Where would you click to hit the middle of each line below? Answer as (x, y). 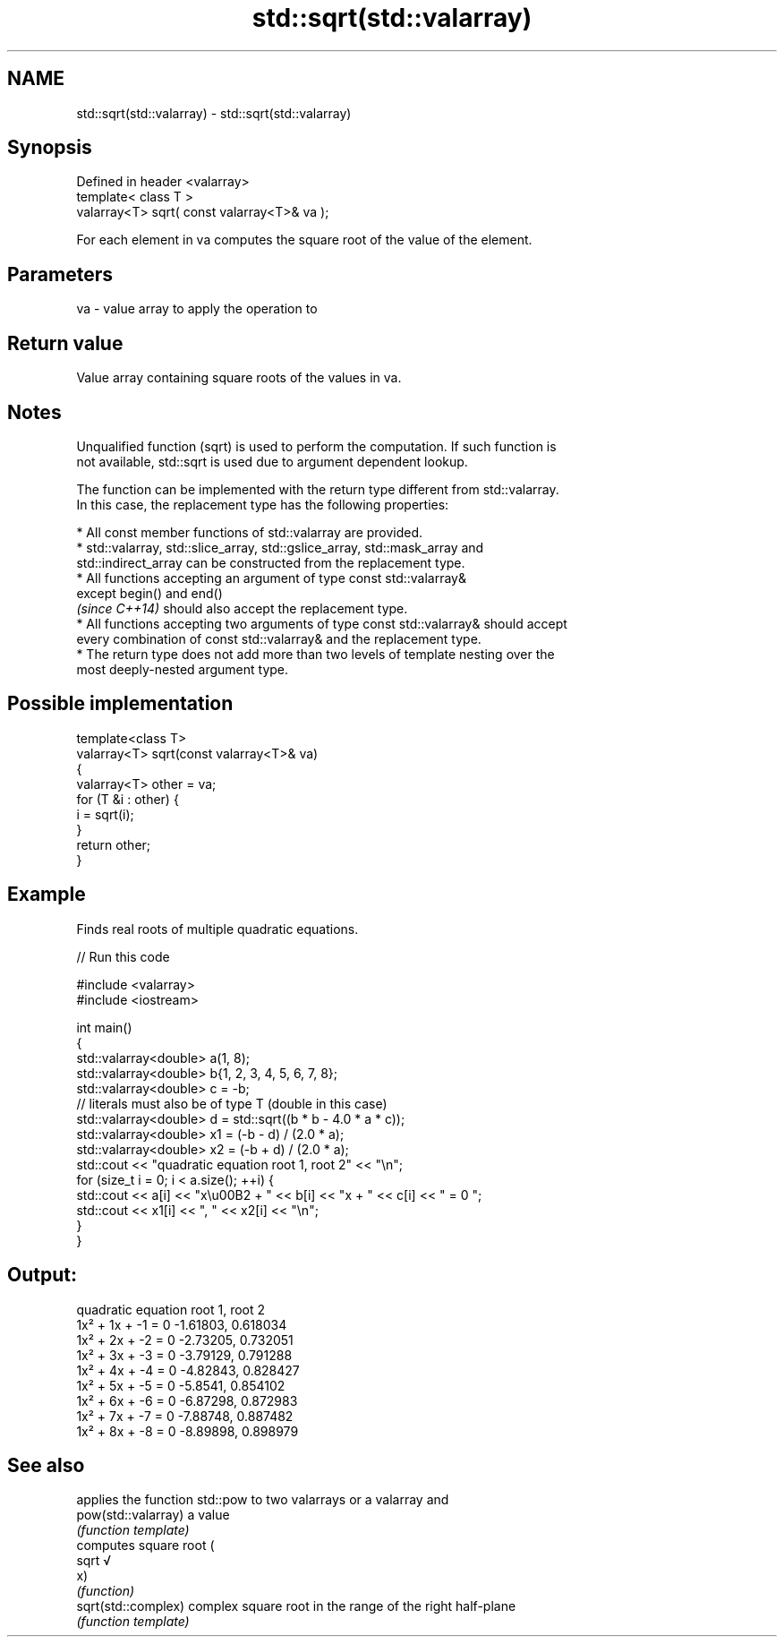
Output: (42, 1275)
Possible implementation (120, 704)
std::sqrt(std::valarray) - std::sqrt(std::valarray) (214, 113)
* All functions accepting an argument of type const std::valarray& (271, 578)
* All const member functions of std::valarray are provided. (250, 532)
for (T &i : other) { (128, 799)
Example (47, 895)
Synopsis (50, 148)
